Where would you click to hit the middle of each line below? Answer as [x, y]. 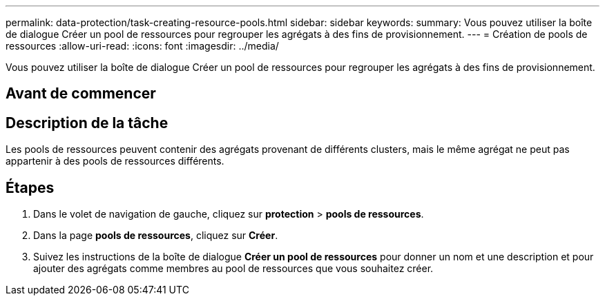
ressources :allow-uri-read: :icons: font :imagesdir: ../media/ [142, 46]
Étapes [30, 187]
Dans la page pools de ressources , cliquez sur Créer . [156, 236]
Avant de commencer [81, 94]
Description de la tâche [87, 123]
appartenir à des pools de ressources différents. [115, 161]
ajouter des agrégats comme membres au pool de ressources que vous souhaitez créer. [233, 269]
